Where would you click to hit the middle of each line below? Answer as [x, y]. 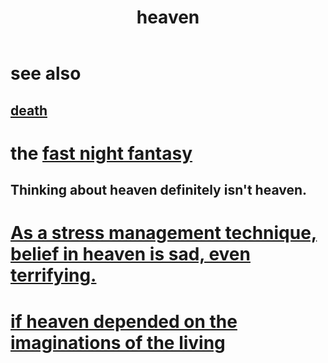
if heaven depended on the [124, 321]
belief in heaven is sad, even [130, 254]
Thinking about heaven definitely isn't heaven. [159, 190]
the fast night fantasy [101, 153]
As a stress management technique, [164, 233]
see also [46, 73]
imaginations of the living [118, 342]
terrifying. [53, 275]
